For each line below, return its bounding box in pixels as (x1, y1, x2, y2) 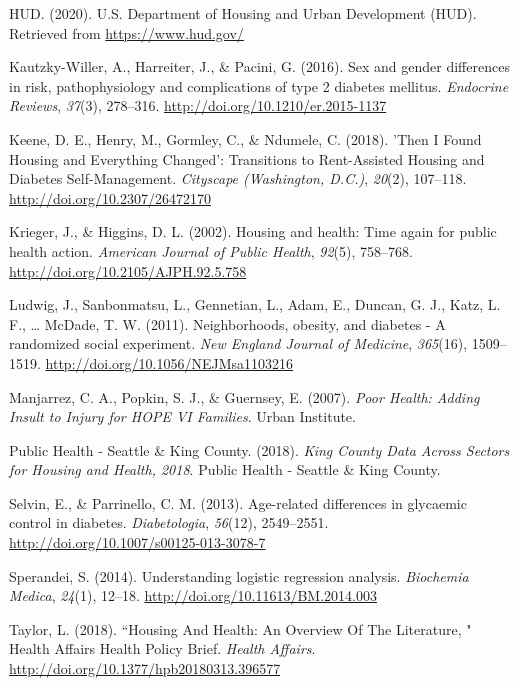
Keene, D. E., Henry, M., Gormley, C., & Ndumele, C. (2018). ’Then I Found (9, 128, 482, 149)
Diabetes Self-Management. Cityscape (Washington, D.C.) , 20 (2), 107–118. (9, 168, 467, 189)
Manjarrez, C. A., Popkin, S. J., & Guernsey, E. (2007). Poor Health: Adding (9, 386, 480, 407)
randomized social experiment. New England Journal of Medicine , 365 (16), (9, 333, 468, 354)
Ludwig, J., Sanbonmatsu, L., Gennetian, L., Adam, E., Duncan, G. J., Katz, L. (9, 294, 501, 315)
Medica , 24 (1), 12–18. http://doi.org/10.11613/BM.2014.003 (9, 585, 377, 606)
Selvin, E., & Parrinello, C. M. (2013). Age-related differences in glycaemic (9, 492, 467, 513)
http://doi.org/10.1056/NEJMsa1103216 (45, 352, 294, 373)
